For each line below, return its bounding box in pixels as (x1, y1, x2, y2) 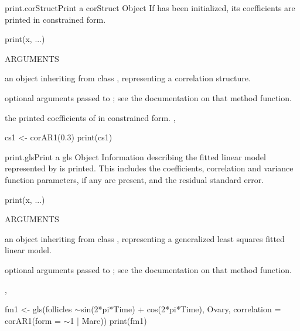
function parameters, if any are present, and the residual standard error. (5, 173, 264, 185)
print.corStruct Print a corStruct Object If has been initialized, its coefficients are (5, 2, 295, 13)
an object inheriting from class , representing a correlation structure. (5, 72, 251, 84)
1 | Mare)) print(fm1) (70, 314, 147, 326)
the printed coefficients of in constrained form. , (5, 111, 176, 123)
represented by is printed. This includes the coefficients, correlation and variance (5, 162, 294, 174)
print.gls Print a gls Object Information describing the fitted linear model (5, 150, 266, 163)
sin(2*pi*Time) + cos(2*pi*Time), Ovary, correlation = (80, 303, 281, 315)
